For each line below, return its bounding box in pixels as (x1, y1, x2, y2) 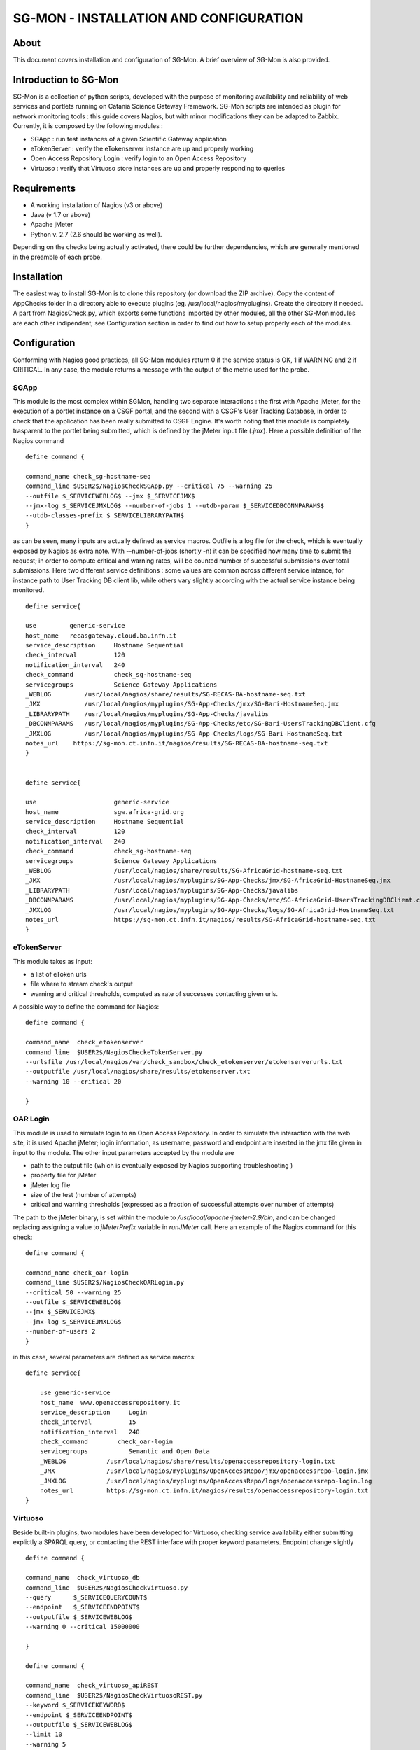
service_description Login (39, 1408, 148, 1416)
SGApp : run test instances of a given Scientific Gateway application (30, 134, 227, 143)
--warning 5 (25, 1740, 66, 1748)
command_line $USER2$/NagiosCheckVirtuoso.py (25, 1583, 188, 1592)
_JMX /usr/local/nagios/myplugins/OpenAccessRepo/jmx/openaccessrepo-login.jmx (39, 1467, 369, 1475)
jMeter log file (30, 1180, 71, 1189)
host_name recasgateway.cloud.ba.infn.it (25, 631, 177, 640)
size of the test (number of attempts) (30, 1191, 136, 1199)
